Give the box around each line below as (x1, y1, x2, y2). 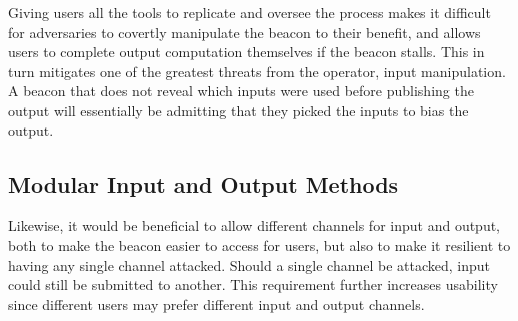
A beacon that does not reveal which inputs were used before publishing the (8, 80, 474, 101)
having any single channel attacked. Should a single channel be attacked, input (8, 254, 491, 275)
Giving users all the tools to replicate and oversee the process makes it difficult (8, 2, 491, 22)
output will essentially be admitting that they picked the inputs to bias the (8, 99, 469, 120)
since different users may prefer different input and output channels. (8, 293, 425, 314)
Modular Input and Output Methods (8, 168, 399, 199)
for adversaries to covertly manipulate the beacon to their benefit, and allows (8, 21, 481, 42)
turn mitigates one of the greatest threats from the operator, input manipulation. (8, 60, 506, 81)
